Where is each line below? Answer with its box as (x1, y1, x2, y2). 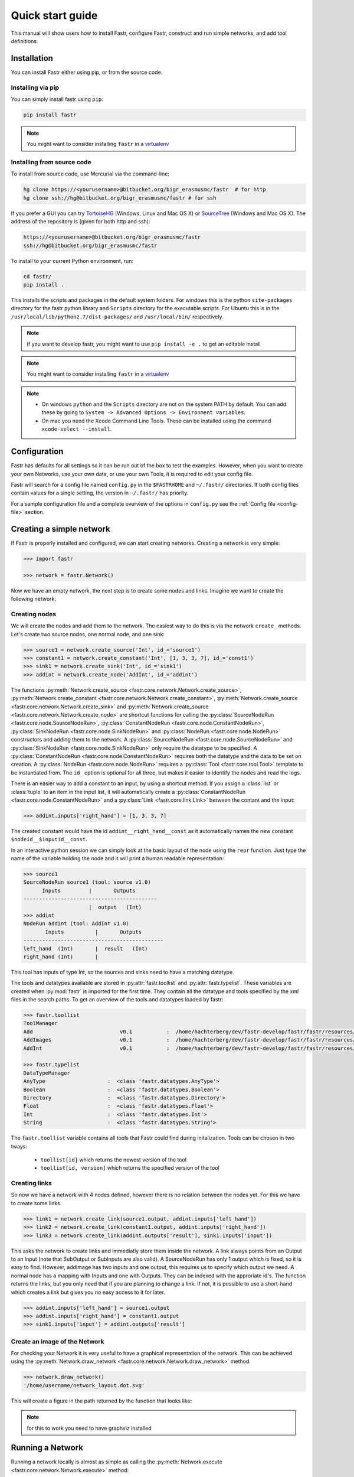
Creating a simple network (11, 523, 110, 534)
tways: (11, 1143, 28, 1150)
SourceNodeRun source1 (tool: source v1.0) (23, 879, 152, 886)
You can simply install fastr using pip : (11, 95, 103, 103)
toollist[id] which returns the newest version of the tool (40, 1156, 187, 1163)
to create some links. (11, 1199, 62, 1206)
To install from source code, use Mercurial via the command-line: (11, 170, 169, 177)
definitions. (11, 37, 38, 44)
